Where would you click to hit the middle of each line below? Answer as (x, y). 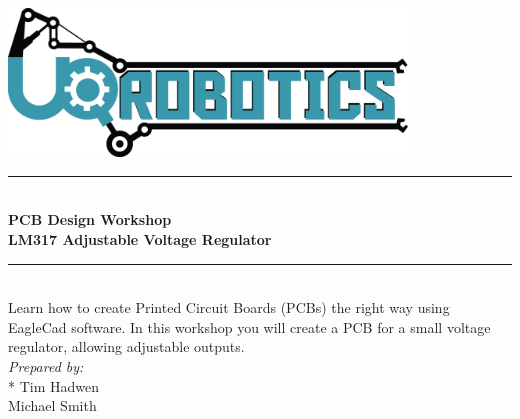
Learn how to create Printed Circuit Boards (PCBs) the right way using (229, 307)
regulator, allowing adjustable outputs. (126, 346)
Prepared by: (46, 365)
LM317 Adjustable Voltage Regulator (140, 239)
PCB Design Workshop (90, 219)
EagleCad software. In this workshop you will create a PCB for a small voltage (249, 326)
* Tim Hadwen (53, 385)
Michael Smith (52, 405)
